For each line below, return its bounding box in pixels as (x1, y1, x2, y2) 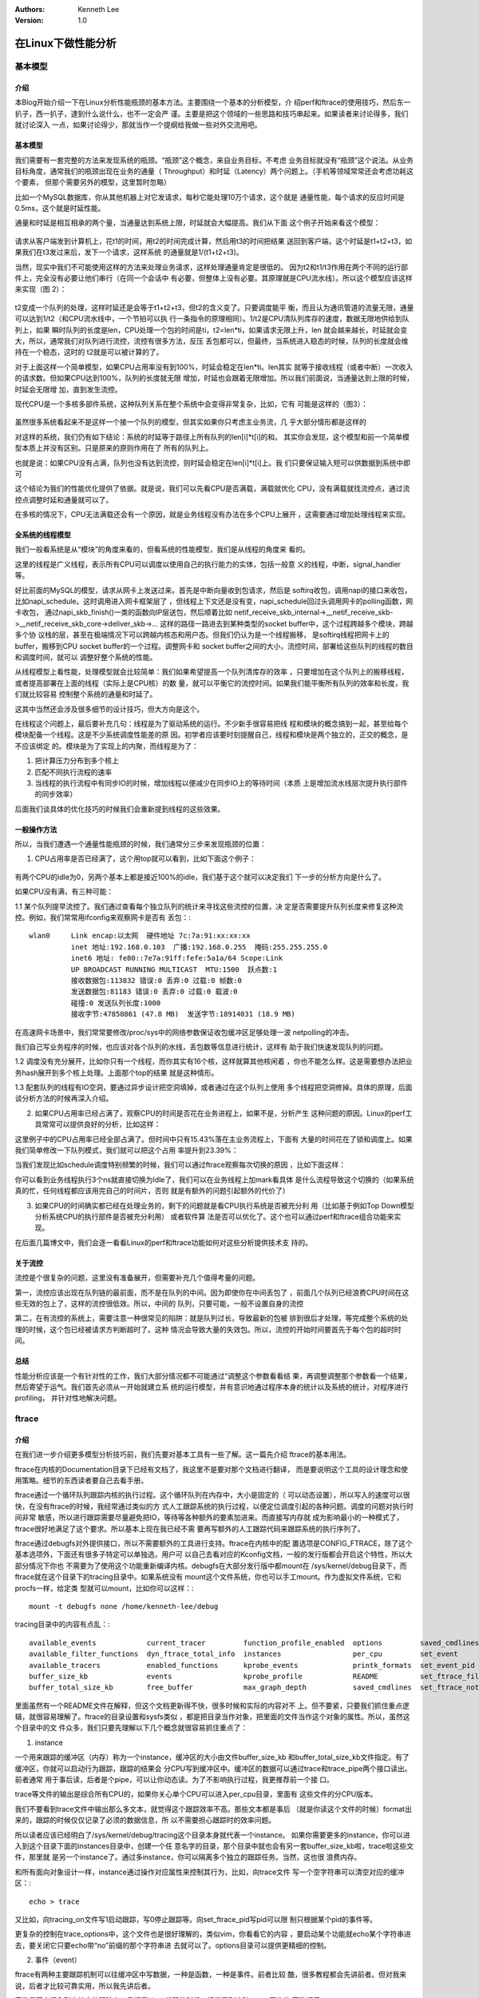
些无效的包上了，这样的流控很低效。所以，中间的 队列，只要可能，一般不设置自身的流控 (14, 1299, 303, 1308)
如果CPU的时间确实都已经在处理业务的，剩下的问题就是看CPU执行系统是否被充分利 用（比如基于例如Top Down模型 (34, 1200, 414, 1210)
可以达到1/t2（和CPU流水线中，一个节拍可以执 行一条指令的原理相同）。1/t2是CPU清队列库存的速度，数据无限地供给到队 (14, 314, 410, 324)
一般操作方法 (14, 824, 57, 834)
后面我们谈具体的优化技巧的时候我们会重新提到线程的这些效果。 (14, 804, 225, 814)
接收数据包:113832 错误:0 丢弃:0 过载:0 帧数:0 (70, 976, 243, 985)
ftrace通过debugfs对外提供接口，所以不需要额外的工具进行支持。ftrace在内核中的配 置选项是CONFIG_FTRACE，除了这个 (14, 1538, 413, 1548)
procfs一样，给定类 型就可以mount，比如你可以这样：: (14, 1583, 195, 1593)
